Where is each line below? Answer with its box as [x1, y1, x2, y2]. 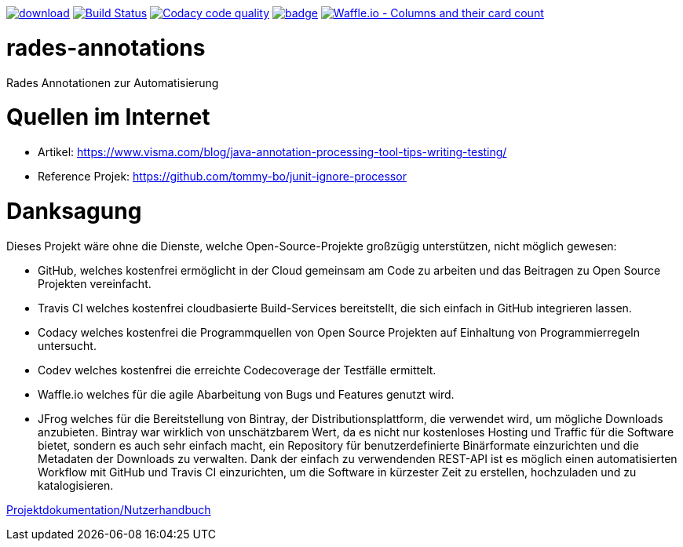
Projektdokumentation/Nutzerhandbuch [6, 502, 211, 516]
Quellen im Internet [6, 104, 210, 131]
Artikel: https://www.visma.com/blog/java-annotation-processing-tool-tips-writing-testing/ [38, 145, 507, 159]
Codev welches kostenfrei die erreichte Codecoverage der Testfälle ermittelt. [38, 363, 436, 377]
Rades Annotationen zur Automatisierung [6, 75, 219, 89]
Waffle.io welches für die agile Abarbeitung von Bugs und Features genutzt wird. [38, 387, 455, 401]
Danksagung [6, 197, 142, 224]
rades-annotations [6, 34, 206, 61]
